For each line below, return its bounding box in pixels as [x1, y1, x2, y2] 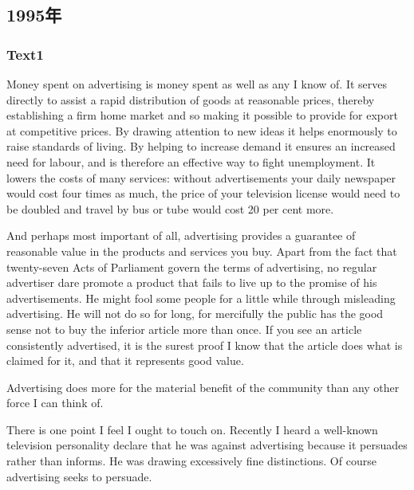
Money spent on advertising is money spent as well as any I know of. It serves [6, 76, 388, 92]
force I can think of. [6, 394, 104, 411]
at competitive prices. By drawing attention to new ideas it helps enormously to [6, 122, 397, 139]
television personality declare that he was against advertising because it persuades [6, 437, 408, 453]
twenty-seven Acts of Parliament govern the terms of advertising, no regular [6, 258, 377, 275]
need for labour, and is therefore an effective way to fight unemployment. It [6, 153, 376, 170]
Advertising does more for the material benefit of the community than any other [6, 378, 400, 395]
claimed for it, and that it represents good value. [6, 352, 244, 369]
